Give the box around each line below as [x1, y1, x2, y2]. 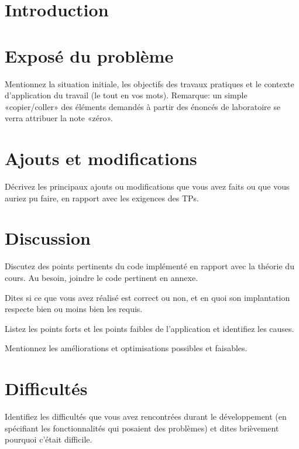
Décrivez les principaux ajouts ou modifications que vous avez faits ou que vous [5, 180, 290, 192]
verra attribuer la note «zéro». [5, 112, 113, 124]
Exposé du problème [5, 43, 174, 67]
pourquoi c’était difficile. [5, 433, 92, 445]
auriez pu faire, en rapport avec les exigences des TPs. [5, 191, 199, 204]
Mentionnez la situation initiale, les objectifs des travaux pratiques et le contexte [5, 77, 294, 90]
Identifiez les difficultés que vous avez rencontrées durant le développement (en [5, 410, 287, 422]
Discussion [5, 226, 91, 250]
